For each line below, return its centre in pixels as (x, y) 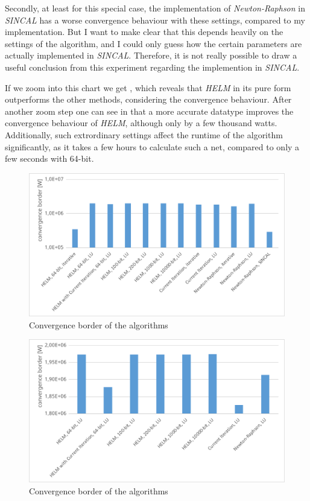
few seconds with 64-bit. (49, 158)
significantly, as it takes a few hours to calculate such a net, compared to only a (152, 146)
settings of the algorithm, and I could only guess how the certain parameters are (153, 43)
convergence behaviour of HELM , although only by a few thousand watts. (141, 123)
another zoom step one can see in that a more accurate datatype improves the (149, 111)
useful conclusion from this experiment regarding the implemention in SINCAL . (152, 67)
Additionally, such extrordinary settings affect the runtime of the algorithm (144, 134)
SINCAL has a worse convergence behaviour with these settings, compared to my (155, 20)
